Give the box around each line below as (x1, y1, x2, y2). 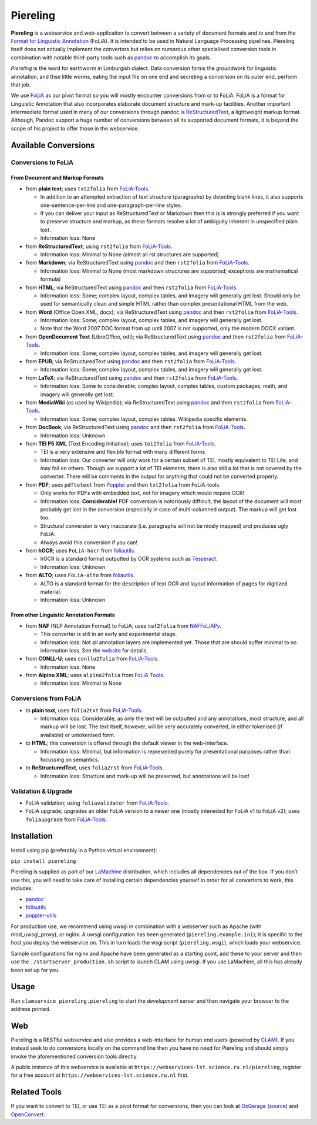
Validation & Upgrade (11, 787, 73, 795)
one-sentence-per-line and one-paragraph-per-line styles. (40, 202, 183, 209)
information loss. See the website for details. (40, 647, 148, 654)
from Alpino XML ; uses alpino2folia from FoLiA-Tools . (25, 672, 165, 679)
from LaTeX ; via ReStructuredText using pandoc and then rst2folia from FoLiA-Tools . (25, 374, 238, 381)
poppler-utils (25, 912, 57, 919)
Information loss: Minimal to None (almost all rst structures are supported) (40, 250, 220, 258)
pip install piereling (11, 858, 76, 864)
